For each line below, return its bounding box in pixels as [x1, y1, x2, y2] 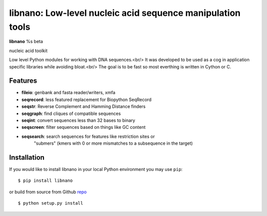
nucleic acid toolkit [9, 48, 48, 54]
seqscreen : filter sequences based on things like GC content [21, 124, 146, 130]
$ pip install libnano [18, 178, 73, 183]
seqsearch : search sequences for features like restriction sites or [21, 133, 155, 139]
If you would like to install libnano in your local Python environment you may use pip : [9, 166, 183, 172]
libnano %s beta [9, 39, 43, 45]
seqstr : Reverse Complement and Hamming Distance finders [21, 104, 146, 109]
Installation [9, 153, 44, 162]
